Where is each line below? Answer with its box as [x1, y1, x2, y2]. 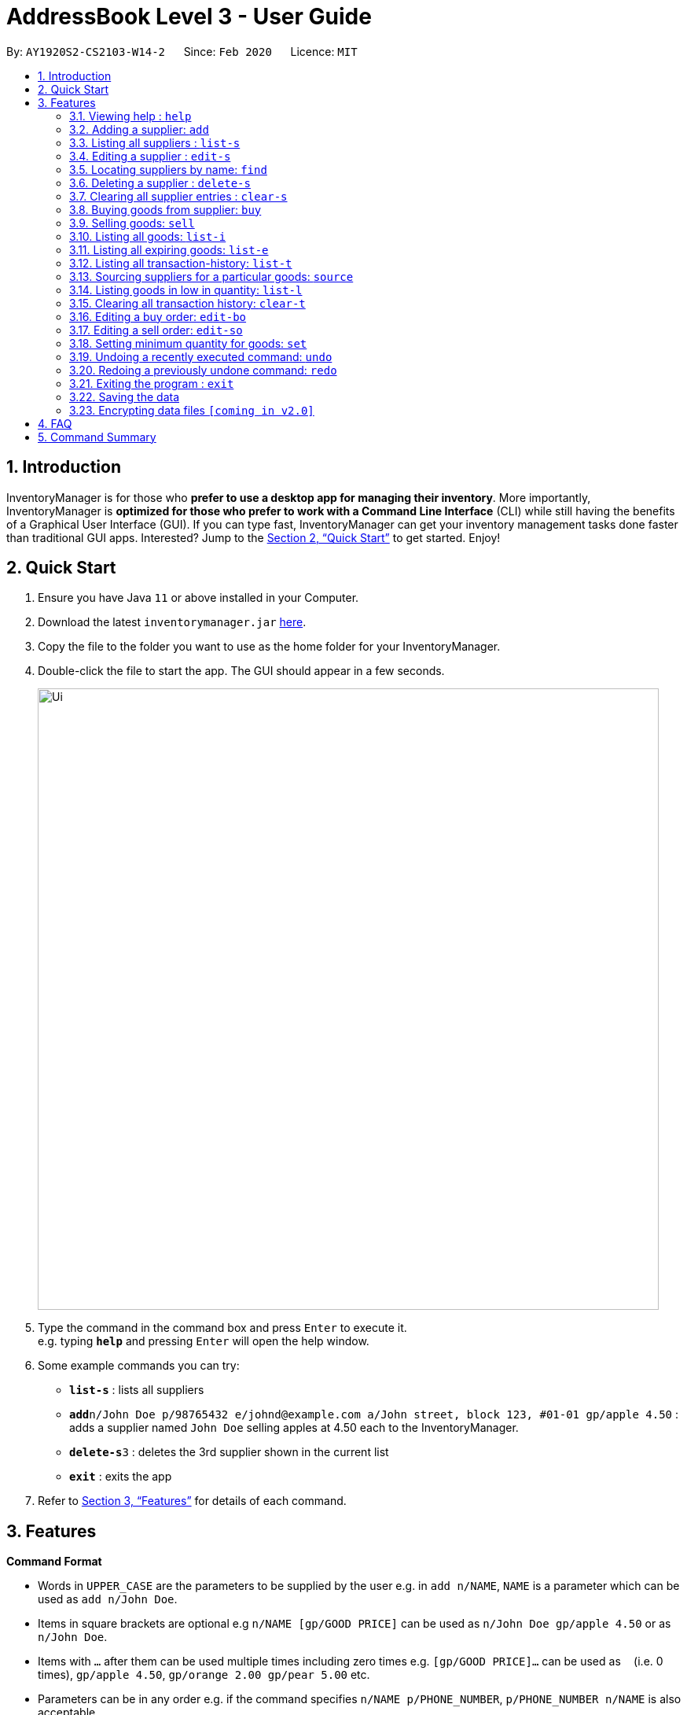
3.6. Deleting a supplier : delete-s [69, 175, 251, 190]
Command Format [6, 1555, 102, 1569]
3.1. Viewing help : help [69, 109, 192, 123]
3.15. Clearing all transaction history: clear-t [69, 296, 306, 310]
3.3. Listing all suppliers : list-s [69, 135, 241, 149]
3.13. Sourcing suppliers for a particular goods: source [69, 269, 354, 283]
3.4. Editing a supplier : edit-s [69, 149, 231, 163]
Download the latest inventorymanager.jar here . [38, 615, 307, 629]
